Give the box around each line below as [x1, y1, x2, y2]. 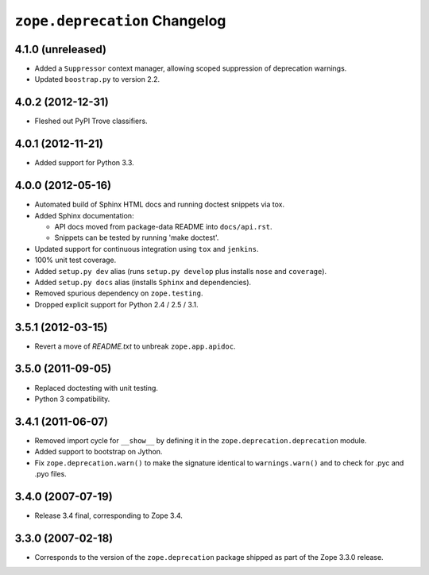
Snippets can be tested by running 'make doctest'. [54, 233, 219, 242]
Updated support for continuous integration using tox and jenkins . [34, 244, 259, 253]
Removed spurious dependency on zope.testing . [34, 288, 203, 298]
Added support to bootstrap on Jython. [34, 447, 163, 457]
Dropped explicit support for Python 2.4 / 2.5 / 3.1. [34, 299, 199, 309]
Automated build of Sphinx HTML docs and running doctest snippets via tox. [34, 199, 285, 210]
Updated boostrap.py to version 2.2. [34, 75, 160, 84]
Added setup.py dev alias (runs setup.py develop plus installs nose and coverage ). [34, 266, 327, 276]
